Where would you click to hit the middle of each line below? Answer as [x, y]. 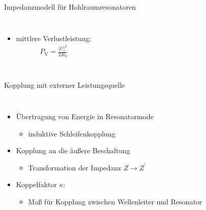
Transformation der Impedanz [75, 167]
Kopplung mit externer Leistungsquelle [65, 85]
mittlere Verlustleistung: [54, 38]
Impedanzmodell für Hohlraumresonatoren [70, 7]
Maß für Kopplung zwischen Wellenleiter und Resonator [115, 201]
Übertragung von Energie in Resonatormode [85, 116]
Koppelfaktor [36, 184]
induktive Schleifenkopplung [72, 133]
